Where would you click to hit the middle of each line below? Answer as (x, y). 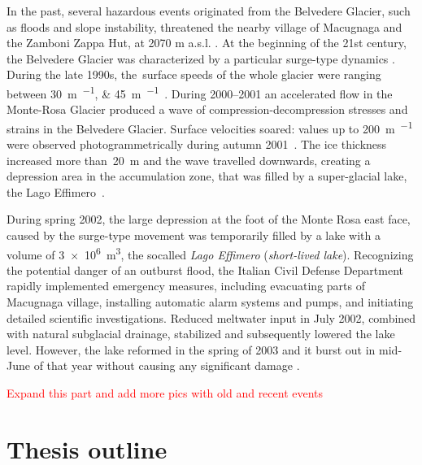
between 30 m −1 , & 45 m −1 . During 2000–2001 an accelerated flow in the (200, 92)
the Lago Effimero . (56, 191)
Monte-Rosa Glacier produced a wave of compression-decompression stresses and (207, 109)
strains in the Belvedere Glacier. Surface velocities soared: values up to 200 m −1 (210, 127)
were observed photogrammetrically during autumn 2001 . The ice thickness (197, 144)
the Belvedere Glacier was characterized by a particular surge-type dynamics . (201, 58)
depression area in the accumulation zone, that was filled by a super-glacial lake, (207, 176)
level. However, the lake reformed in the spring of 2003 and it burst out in (191, 349)
